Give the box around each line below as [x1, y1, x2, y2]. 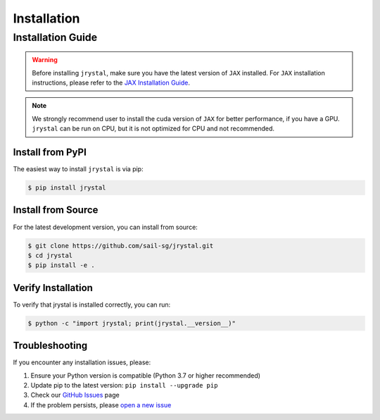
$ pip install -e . [27, 261, 95, 269]
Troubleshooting [13, 340, 88, 352]
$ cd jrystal [27, 251, 73, 259]
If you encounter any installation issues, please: [13, 358, 151, 366]
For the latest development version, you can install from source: [13, 223, 198, 231]
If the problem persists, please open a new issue [30, 400, 172, 409]
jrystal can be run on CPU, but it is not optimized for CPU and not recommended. [32, 124, 274, 133]
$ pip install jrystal [27, 184, 106, 192]
